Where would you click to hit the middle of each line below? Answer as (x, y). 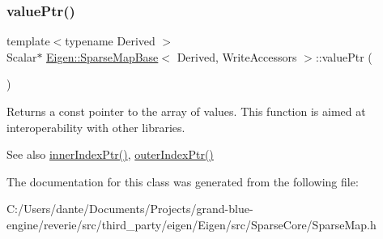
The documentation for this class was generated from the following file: (183, 181)
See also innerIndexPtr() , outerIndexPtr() (110, 154)
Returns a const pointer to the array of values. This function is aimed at (186, 111)
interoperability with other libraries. (96, 127)
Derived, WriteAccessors (237, 56)
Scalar (22, 56)
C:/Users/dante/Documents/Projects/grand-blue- (130, 209)
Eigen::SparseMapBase (102, 56)
